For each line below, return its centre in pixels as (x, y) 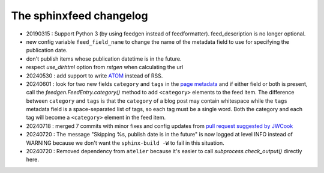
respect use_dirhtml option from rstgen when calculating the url (105, 67)
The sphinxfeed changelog (79, 16)
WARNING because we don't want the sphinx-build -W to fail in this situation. (125, 143)
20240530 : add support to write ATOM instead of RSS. (94, 76)
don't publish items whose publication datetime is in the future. (104, 59)
